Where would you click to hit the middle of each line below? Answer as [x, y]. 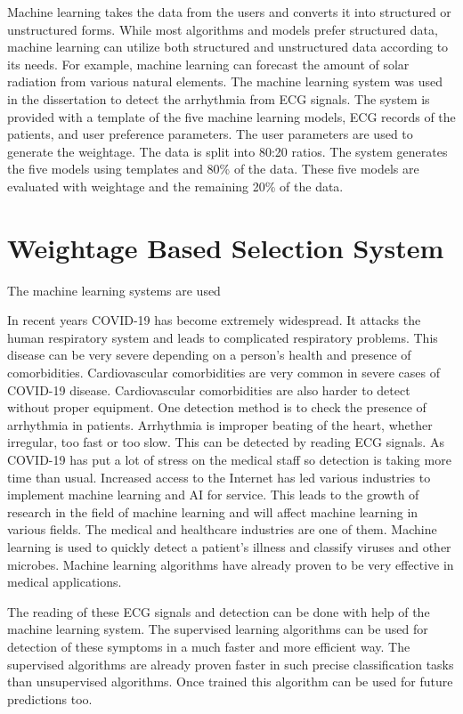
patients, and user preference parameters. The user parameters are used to [210, 134]
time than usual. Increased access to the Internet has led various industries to [219, 477]
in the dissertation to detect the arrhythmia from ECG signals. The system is [219, 98]
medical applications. [65, 582]
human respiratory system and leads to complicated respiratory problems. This [223, 337]
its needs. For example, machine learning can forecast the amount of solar [208, 64]
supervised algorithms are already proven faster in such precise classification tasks [231, 664]
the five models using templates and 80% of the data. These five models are [213, 169]
